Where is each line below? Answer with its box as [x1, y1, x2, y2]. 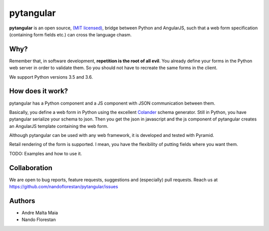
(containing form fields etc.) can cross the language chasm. [9, 31, 132, 37]
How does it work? [9, 87, 68, 96]
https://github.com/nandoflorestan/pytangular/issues [9, 184, 118, 190]
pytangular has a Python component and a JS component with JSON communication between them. [9, 100, 216, 106]
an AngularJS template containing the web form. [9, 123, 109, 129]
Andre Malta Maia [21, 210, 58, 216]
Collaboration [9, 163, 52, 172]
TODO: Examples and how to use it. [9, 150, 82, 156]
